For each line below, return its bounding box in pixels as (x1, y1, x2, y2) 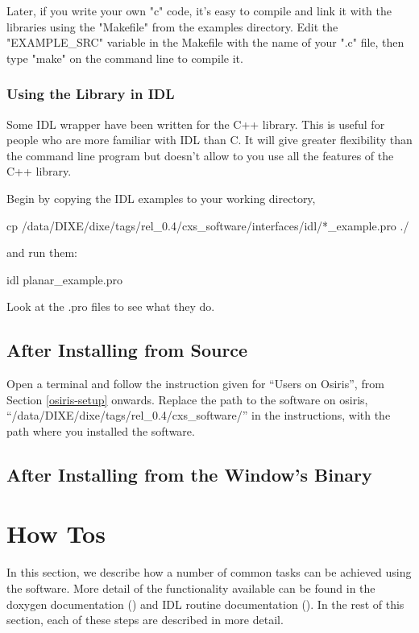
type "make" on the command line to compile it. (6, 49, 243, 66)
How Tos (6, 517, 106, 550)
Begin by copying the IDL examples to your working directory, (6, 189, 316, 206)
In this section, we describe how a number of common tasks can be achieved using (6, 564, 412, 581)
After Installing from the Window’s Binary (6, 461, 372, 486)
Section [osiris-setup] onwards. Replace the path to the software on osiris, (6, 391, 368, 408)
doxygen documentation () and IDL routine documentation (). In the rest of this (6, 595, 404, 612)
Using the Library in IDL (6, 84, 175, 104)
